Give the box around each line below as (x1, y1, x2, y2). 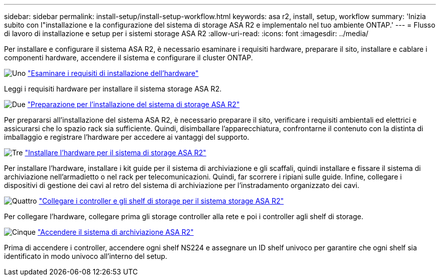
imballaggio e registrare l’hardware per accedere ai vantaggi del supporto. (4, 133, 250, 141)
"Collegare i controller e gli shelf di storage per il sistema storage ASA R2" (39, 197, 284, 205)
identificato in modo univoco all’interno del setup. (4, 252, 167, 260)
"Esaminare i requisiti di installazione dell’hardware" (28, 69, 199, 77)
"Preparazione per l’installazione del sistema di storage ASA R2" (27, 100, 240, 109)
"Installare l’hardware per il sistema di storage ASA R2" (25, 148, 206, 157)
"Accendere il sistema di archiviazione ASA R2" (37, 228, 194, 236)
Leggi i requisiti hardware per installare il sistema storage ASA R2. (4, 84, 222, 93)
